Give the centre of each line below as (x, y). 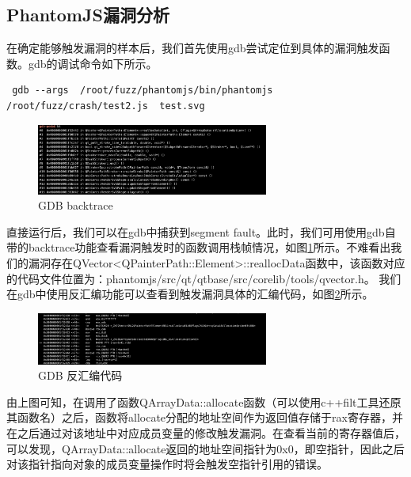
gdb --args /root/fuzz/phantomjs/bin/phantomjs (143, 91)
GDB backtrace (76, 205)
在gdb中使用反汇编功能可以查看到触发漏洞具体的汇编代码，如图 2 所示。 (190, 294)
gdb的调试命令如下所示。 (93, 63)
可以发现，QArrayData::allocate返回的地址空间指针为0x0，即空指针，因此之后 (205, 448)
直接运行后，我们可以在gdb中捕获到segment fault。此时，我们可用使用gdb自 (201, 231)
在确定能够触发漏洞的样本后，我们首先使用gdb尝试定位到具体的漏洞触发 (193, 48)
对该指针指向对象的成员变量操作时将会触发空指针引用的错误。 (167, 464)
